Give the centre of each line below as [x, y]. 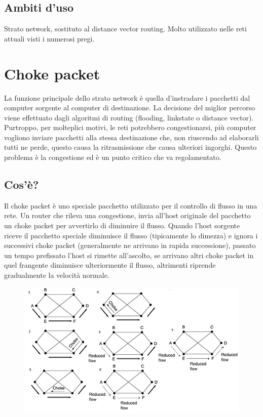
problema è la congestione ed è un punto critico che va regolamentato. [113, 157]
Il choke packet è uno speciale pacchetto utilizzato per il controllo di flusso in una [131, 205]
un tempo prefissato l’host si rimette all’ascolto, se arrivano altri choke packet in [129, 255]
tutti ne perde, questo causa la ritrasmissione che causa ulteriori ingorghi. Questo [130, 147]
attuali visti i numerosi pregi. [49, 38]
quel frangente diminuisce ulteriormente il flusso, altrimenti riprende [110, 265]
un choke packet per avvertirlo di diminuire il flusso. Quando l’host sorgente [122, 225]
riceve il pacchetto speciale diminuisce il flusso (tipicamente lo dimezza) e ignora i [131, 235]
